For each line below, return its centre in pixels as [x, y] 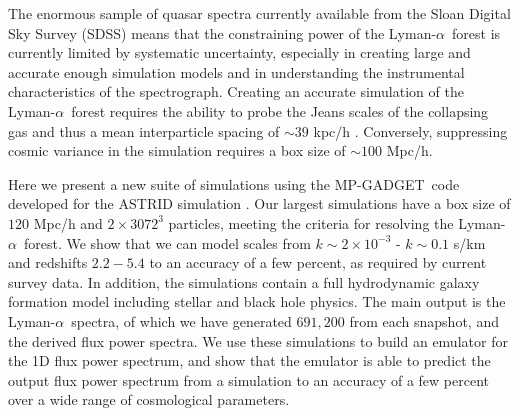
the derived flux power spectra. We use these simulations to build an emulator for [258, 340]
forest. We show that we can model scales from [167, 242]
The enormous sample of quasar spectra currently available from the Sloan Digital [259, 13]
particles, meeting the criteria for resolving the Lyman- [337, 222]
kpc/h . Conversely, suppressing [410, 130]
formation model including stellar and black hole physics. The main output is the [257, 301]
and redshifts [48, 262]
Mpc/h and [68, 222]
